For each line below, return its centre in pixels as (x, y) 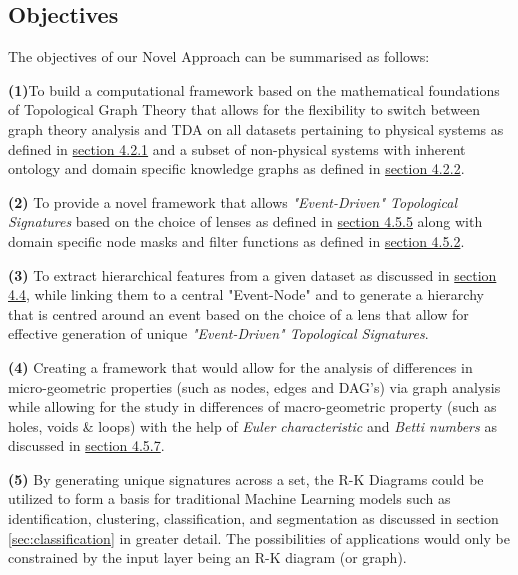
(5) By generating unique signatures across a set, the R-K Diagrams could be (246, 478)
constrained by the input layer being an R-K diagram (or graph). (207, 557)
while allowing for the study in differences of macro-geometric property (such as (252, 406)
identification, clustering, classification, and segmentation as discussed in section (253, 518)
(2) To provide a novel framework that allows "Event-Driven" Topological (233, 201)
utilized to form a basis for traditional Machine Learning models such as (229, 498)
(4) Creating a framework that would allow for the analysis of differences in (240, 366)
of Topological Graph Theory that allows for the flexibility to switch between (244, 109)
